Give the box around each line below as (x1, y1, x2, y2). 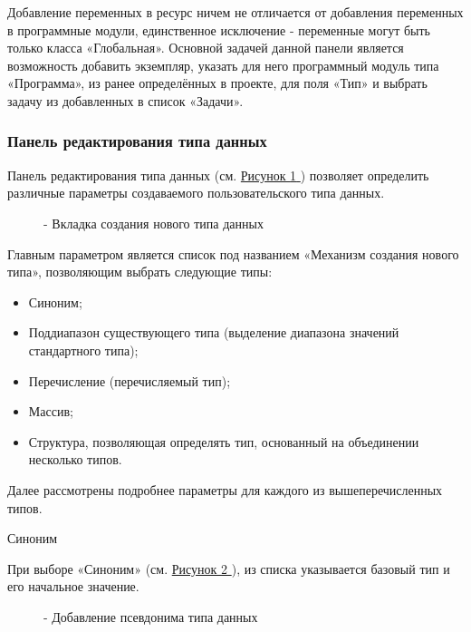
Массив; (28, 402, 73, 421)
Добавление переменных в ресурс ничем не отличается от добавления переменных (7, 3, 464, 21)
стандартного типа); (28, 340, 139, 359)
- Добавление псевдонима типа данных (43, 607, 258, 626)
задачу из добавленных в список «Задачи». (7, 91, 244, 110)
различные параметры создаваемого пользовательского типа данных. (7, 183, 385, 202)
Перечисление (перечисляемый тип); (28, 371, 231, 390)
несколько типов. (28, 450, 122, 469)
